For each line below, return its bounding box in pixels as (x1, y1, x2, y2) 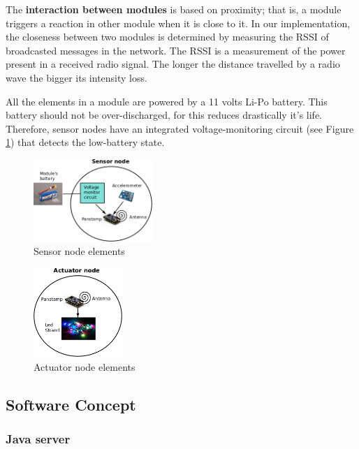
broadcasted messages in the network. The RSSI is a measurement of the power (6, 43, 346, 57)
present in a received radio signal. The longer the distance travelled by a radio (6, 57, 340, 71)
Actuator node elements (34, 359, 135, 374)
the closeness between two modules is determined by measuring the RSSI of (6, 29, 329, 44)
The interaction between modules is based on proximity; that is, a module (6, 2, 342, 16)
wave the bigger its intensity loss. (6, 70, 147, 84)
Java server (6, 430, 71, 448)
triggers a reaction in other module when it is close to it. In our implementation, (6, 15, 351, 30)
